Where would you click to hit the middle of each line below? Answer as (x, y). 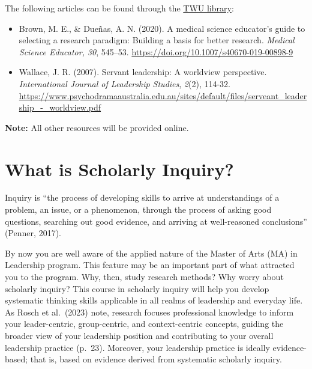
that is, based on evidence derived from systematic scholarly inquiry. (156, 359)
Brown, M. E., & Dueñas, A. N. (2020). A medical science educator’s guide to (162, 28)
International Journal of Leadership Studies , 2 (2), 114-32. (124, 83)
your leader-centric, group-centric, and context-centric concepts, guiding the (144, 324)
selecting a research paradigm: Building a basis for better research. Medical (157, 40)
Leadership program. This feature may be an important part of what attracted (150, 265)
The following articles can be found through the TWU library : (119, 8)
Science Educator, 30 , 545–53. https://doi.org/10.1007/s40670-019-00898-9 (156, 51)
